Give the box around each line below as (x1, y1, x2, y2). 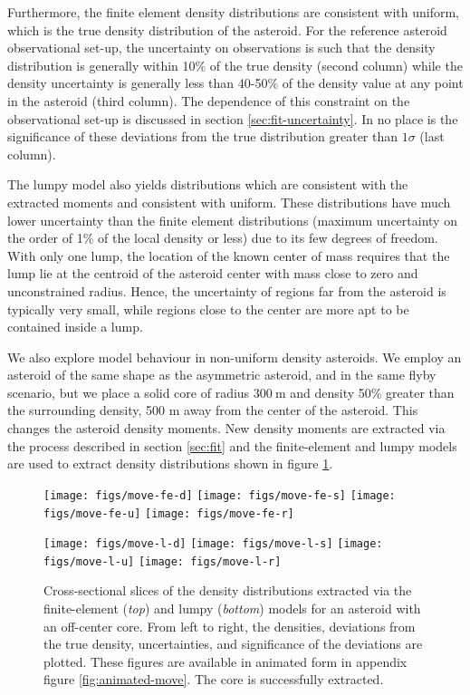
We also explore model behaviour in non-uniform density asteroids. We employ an (7, 347, 462, 366)
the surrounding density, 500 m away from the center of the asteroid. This (7, 401, 418, 420)
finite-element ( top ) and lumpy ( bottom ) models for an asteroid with (43, 599, 421, 618)
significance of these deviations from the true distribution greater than (7, 127, 398, 146)
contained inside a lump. (7, 317, 143, 336)
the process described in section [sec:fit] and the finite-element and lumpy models (7, 436, 457, 455)
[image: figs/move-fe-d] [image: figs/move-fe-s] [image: (43, 488, 396, 502)
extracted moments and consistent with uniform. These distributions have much (7, 192, 451, 211)
